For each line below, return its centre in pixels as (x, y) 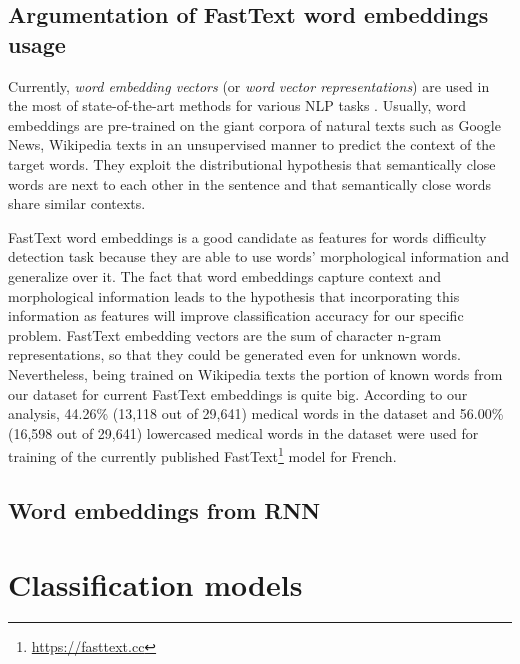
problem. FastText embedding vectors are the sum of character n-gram (225, 334)
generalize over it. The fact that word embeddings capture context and (225, 275)
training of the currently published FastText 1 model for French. (202, 454)
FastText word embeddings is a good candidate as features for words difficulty (247, 236)
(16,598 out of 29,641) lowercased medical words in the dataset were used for (243, 432)
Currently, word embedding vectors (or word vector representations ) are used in (249, 85)
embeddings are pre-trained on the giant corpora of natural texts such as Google (254, 124)
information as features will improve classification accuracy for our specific (236, 315)
